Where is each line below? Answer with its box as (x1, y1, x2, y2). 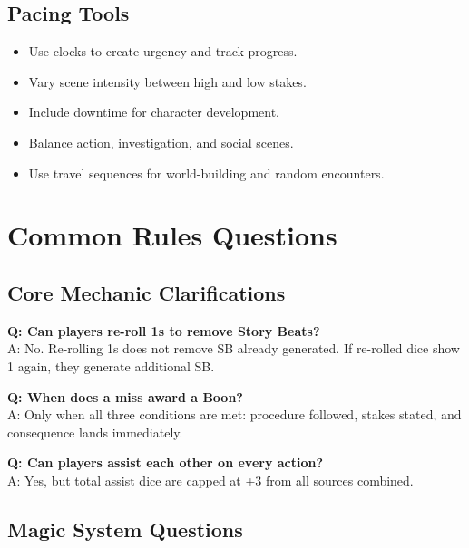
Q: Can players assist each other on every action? (7, 453, 324, 472)
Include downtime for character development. (28, 102, 280, 121)
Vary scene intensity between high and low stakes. (28, 72, 307, 91)
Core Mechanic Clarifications (7, 278, 286, 306)
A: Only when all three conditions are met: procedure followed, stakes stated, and (7, 405, 462, 424)
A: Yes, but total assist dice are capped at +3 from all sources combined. (7, 470, 414, 489)
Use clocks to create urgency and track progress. (28, 42, 298, 61)
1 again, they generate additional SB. (7, 356, 215, 375)
